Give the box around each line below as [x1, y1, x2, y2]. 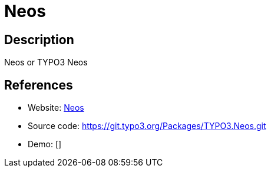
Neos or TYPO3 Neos [4, 57, 88, 68]
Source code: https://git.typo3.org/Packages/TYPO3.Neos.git [28, 121, 266, 131]
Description [4, 32, 74, 47]
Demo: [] [28, 139, 62, 150]
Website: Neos [28, 102, 84, 113]
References [4, 77, 73, 92]
